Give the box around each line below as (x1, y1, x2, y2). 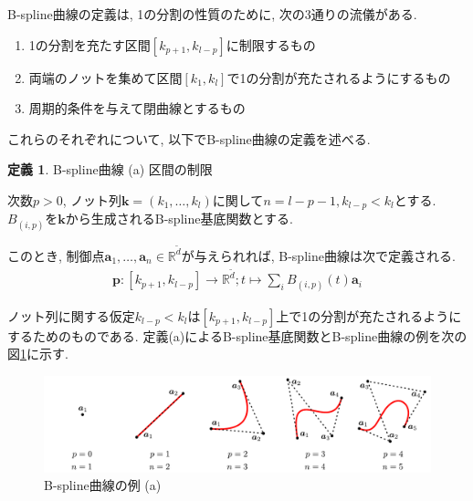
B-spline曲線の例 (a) (44, 475, 162, 495)
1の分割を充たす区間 (28, 35, 151, 54)
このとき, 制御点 (7, 245, 105, 265)
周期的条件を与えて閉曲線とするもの (28, 99, 246, 118)
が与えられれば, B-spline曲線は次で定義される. (181, 245, 456, 265)
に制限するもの (226, 35, 316, 54)
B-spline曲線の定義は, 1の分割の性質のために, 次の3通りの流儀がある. (7, 5, 417, 23)
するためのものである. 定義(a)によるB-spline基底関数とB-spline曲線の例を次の (7, 326, 468, 345)
